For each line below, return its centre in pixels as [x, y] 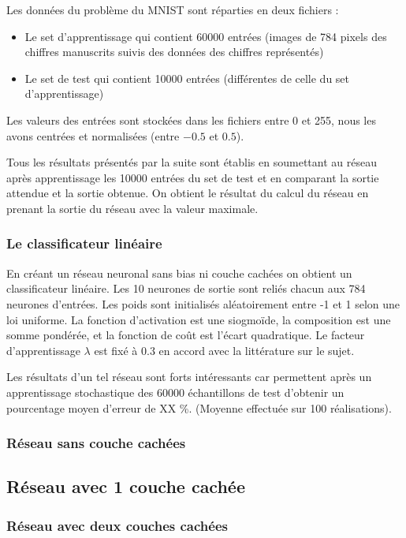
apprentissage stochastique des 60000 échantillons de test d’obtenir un [175, 392]
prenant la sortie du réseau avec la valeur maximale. [132, 208]
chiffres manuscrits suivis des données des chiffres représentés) [174, 52]
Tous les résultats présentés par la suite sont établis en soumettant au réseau [192, 162]
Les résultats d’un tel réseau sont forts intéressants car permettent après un [189, 377]
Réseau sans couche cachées [96, 443]
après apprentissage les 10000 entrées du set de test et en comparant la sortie [193, 177]
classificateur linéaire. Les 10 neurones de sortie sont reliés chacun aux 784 [186, 288]
